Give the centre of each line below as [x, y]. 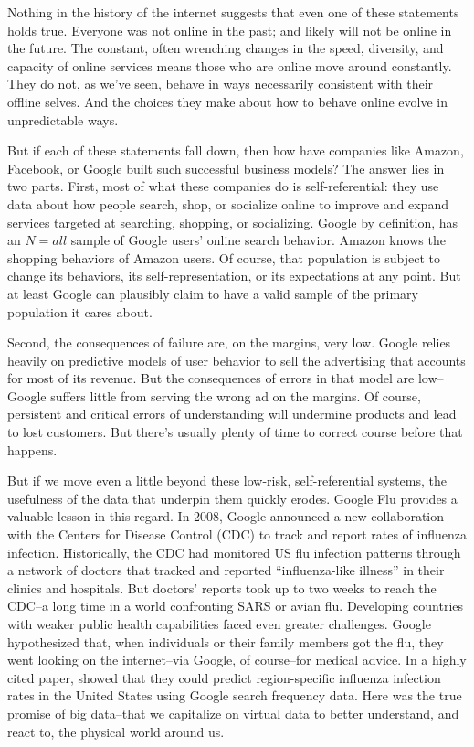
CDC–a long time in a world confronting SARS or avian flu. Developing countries [236, 606]
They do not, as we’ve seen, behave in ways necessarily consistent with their [221, 84]
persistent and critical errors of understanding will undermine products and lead [232, 414]
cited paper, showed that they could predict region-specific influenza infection [224, 677]
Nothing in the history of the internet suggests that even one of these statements [233, 12]
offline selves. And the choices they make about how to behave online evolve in [228, 101]
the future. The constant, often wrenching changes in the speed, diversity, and [226, 48]
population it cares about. [80, 311]
